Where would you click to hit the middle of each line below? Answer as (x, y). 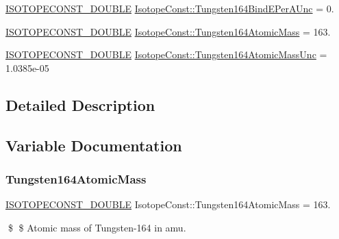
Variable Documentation (94, 145)
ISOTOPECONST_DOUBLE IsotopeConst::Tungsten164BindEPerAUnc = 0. (170, 8)
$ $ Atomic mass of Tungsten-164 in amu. (97, 227)
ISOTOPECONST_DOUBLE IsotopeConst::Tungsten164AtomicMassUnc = (166, 54)
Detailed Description (80, 104)
